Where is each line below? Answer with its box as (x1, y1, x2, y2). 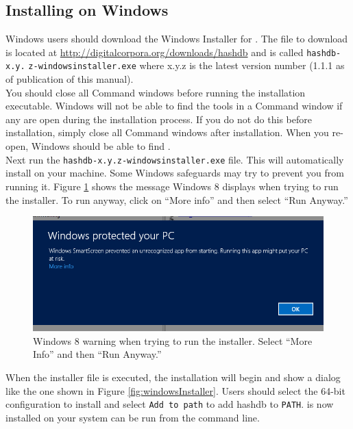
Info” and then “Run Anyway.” (33, 347, 162, 361)
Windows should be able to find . (31, 139, 171, 153)
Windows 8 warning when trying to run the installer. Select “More (33, 333, 313, 348)
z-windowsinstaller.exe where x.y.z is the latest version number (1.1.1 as (28, 58, 345, 73)
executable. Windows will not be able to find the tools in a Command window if (5, 99, 343, 113)
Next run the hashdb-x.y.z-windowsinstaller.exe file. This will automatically (5, 152, 344, 166)
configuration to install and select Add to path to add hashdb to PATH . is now (5, 397, 334, 411)
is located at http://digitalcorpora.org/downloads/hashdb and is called (5, 44, 304, 59)
